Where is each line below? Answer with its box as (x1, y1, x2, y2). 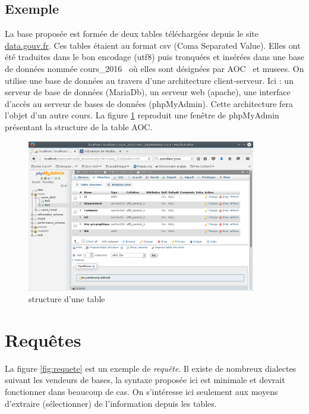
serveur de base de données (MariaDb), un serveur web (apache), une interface (5, 86, 291, 98)
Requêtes (5, 327, 81, 352)
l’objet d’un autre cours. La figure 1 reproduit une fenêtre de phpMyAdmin (5, 109, 279, 121)
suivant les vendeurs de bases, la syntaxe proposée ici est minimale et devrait (5, 374, 285, 386)
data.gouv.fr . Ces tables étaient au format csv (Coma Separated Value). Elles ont (5, 39, 301, 51)
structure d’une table (29, 293, 105, 305)
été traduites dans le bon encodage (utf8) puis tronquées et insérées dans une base (5, 51, 304, 63)
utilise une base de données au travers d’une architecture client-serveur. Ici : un (5, 74, 294, 86)
